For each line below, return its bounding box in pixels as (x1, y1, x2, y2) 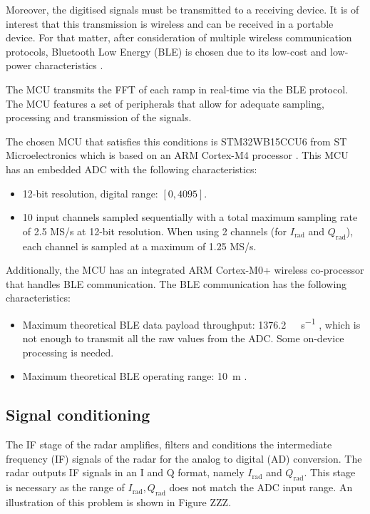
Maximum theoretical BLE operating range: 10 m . (22, 369, 247, 384)
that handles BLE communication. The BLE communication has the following (6, 276, 347, 291)
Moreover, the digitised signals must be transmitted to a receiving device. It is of (6, 2, 359, 16)
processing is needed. (22, 344, 114, 359)
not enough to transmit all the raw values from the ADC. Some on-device (22, 331, 344, 346)
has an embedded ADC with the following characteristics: (6, 161, 257, 176)
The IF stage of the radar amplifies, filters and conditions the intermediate (6, 437, 332, 452)
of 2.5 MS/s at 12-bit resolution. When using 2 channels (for (22, 223, 287, 238)
